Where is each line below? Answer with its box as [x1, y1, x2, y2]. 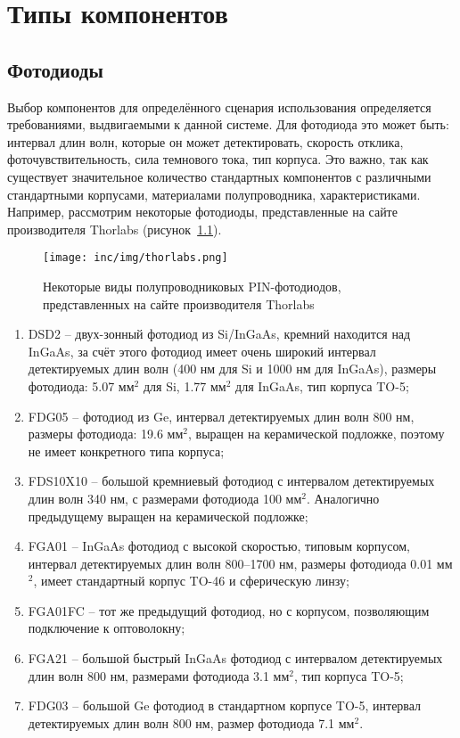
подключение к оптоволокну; [28, 619, 185, 637]
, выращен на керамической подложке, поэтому [187, 424, 445, 443]
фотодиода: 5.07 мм [28, 376, 135, 395]
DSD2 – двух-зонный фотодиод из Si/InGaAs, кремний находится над [28, 324, 411, 343]
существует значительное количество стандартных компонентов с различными [7, 167, 431, 185]
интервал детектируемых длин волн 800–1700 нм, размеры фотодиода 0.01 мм [28, 553, 453, 572]
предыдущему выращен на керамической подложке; [28, 506, 308, 525]
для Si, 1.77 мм [143, 376, 226, 395]
